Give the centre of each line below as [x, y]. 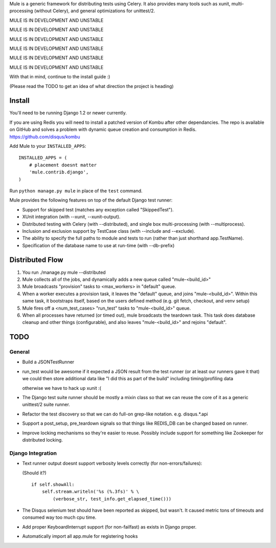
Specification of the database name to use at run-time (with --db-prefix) [98, 245]
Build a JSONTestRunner [48, 362]
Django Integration [33, 453]
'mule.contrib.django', [59, 172]
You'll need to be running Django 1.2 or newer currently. [68, 113]
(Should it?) [34, 473]
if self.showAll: [53, 484]
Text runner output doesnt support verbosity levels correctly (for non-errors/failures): [112, 464]
